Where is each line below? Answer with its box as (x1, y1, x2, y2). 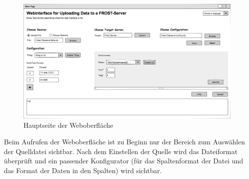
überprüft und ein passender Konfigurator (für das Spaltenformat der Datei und (4, 156, 244, 166)
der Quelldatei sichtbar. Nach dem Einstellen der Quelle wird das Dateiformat (4, 146, 238, 156)
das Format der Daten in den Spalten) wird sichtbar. (4, 165, 162, 175)
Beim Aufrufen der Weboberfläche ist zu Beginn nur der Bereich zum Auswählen (4, 136, 245, 146)
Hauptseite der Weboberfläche (23, 120, 113, 130)
